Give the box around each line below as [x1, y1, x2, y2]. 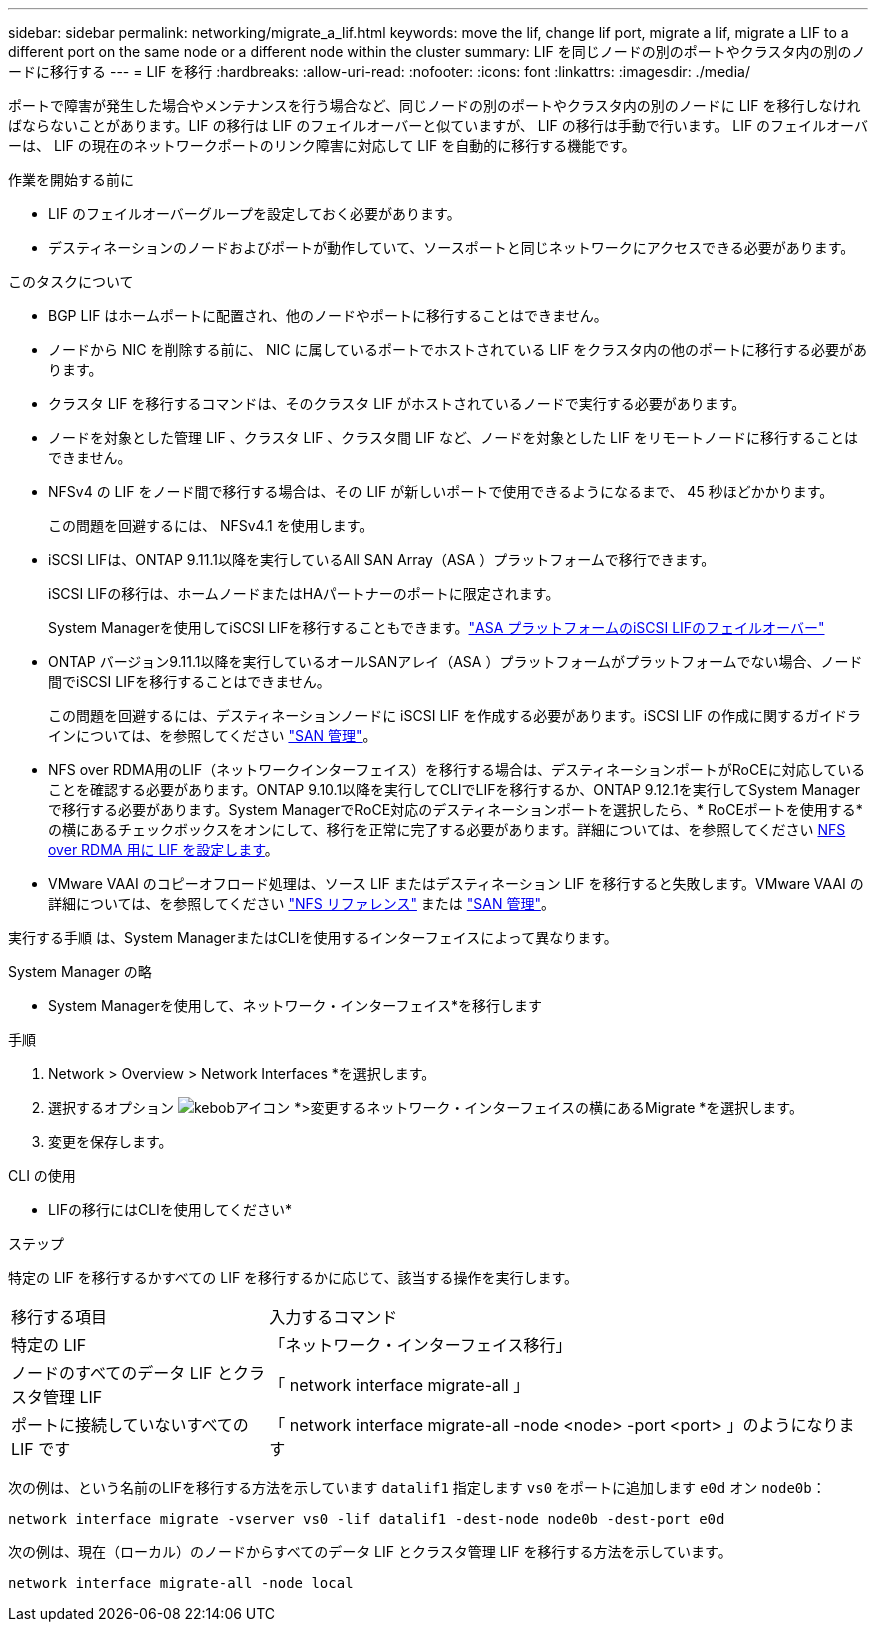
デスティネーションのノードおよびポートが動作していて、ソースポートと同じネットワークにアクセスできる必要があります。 [48, 239, 855, 256]
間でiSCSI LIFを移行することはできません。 [48, 673, 331, 690]
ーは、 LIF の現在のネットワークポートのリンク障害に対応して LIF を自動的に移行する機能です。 [8, 137, 636, 154]
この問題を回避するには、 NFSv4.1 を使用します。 [48, 517, 374, 534]
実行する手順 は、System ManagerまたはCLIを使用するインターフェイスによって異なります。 [8, 929, 618, 946]
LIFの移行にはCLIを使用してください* [48, 1201, 293, 1218]
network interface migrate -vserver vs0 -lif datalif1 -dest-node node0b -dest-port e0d [8, 1511, 725, 1527]
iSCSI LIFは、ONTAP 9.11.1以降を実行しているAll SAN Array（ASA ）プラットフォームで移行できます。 [48, 551, 716, 568]
